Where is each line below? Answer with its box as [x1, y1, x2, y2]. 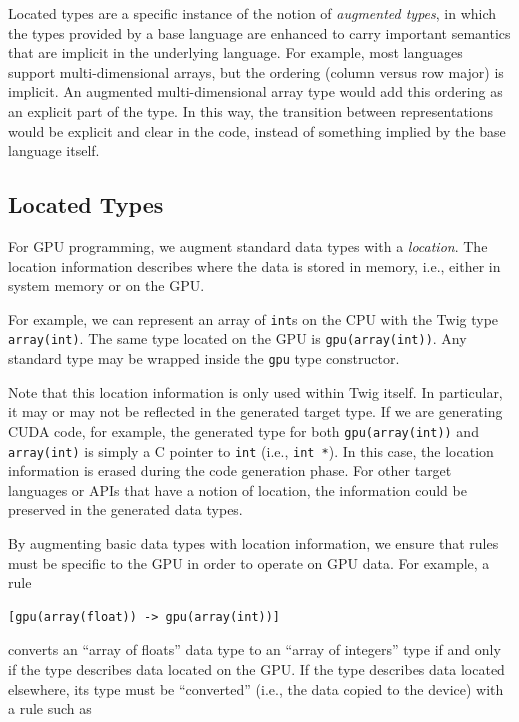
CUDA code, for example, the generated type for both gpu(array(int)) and [8, 420, 479, 441]
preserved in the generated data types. [8, 499, 243, 520]
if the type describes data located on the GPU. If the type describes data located [8, 658, 505, 679]
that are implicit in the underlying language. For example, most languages [8, 42, 463, 63]
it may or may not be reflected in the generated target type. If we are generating [8, 401, 503, 422]
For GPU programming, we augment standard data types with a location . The [8, 235, 488, 256]
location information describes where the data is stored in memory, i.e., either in [8, 255, 501, 276]
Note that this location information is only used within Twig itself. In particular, [8, 381, 503, 402]
